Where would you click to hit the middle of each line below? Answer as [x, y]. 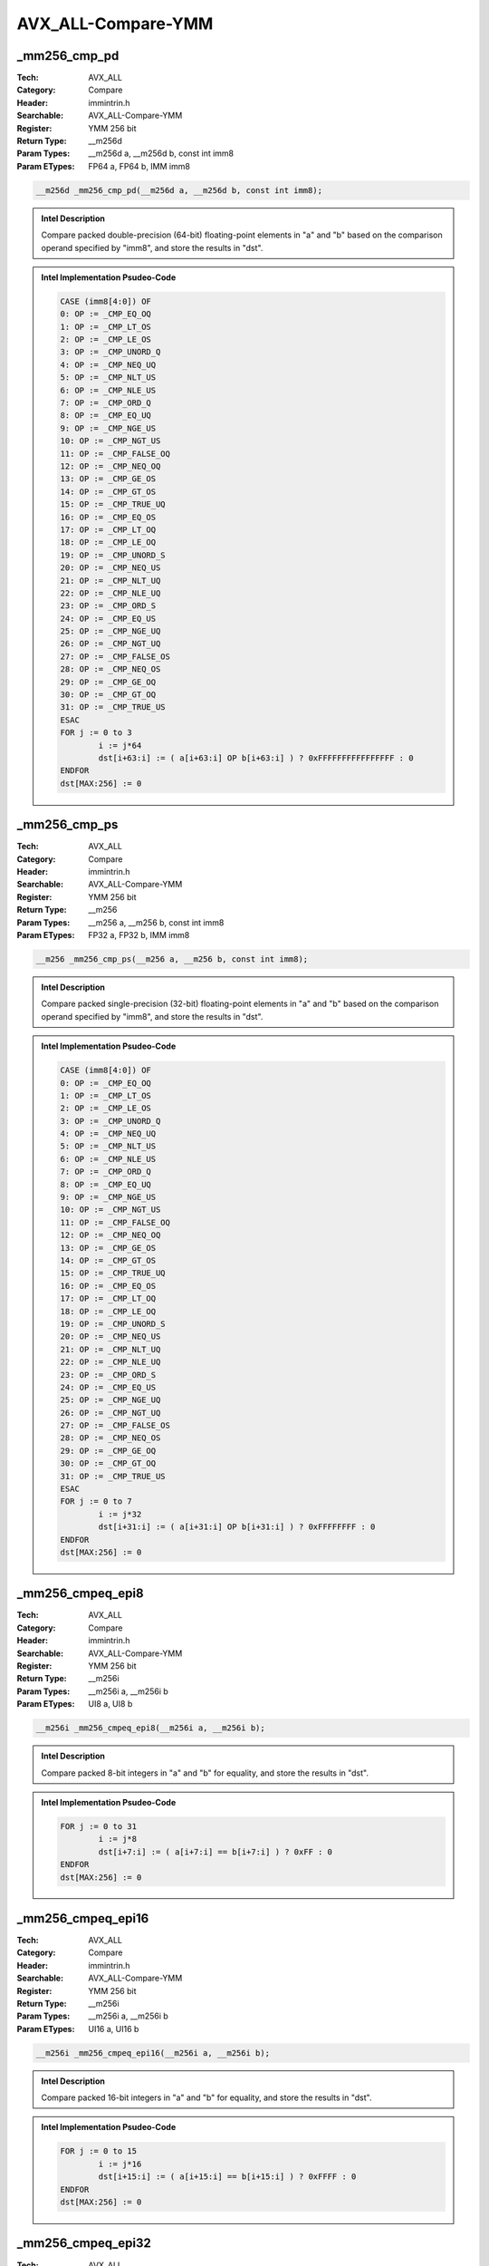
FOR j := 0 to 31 [99, 1826]
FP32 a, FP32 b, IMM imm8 [139, 935]
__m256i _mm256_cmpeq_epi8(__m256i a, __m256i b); [151, 1728]
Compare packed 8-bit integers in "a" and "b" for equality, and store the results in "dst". [205, 1773]
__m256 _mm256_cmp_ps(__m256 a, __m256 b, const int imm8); [172, 959]
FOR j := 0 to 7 [96, 1501]
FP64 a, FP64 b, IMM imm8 [139, 166]
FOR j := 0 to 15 [99, 2151]
